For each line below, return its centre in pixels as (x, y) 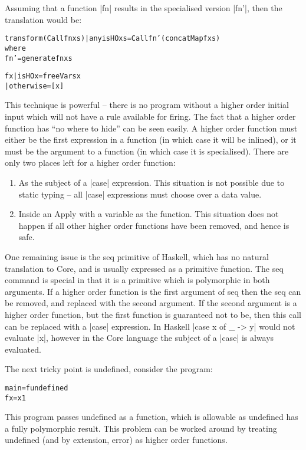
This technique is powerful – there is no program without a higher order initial (147, 105)
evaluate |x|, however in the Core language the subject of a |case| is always (139, 338)
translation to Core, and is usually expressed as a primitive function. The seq (144, 268)
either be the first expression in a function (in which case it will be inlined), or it (151, 139)
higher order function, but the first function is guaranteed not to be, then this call (153, 314)
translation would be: (43, 19)
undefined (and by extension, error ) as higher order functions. (116, 440)
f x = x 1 (15, 398)
